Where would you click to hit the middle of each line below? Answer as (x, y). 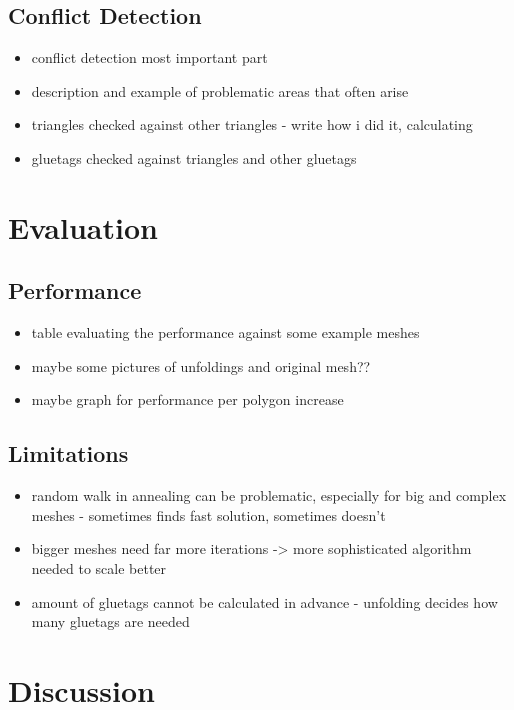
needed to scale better (99, 567)
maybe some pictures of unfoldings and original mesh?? (201, 365)
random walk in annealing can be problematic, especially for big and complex (269, 495)
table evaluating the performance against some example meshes (225, 332)
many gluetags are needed (110, 621)
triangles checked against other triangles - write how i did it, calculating (252, 124)
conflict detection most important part (149, 57)
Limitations (68, 453)
